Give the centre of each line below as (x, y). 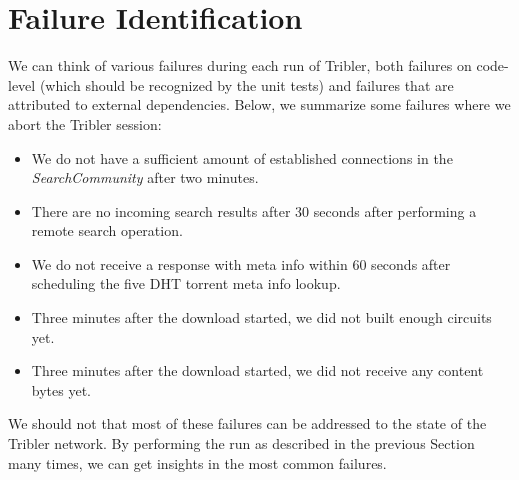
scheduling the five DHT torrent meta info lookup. (186, 283)
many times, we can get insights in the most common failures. (197, 462)
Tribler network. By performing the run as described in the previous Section (241, 443)
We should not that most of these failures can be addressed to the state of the (247, 423)
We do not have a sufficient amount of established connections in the (242, 157)
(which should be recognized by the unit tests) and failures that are (246, 84)
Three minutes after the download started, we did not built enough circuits (261, 317)
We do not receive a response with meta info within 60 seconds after (241, 263)
